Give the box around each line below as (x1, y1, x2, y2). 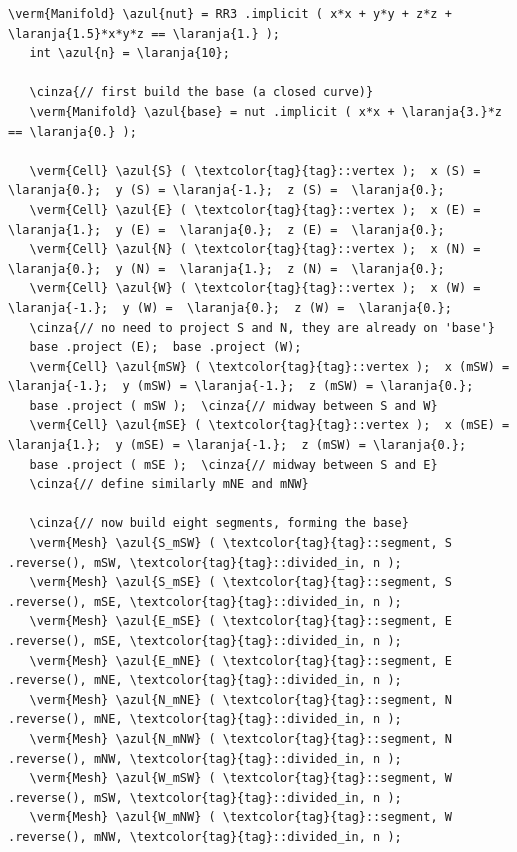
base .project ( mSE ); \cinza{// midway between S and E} (29, 457, 438, 472)
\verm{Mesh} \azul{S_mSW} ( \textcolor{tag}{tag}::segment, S (29, 536, 452, 551)
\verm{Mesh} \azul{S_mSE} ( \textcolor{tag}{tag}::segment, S (29, 575, 452, 590)
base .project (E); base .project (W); (29, 340, 302, 355)
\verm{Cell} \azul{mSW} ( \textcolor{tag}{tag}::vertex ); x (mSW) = (29, 359, 510, 374)
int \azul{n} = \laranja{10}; (29, 46, 230, 61)
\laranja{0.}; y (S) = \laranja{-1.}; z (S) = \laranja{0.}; (8, 183, 445, 198)
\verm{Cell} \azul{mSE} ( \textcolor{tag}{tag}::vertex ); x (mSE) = (29, 418, 510, 433)
